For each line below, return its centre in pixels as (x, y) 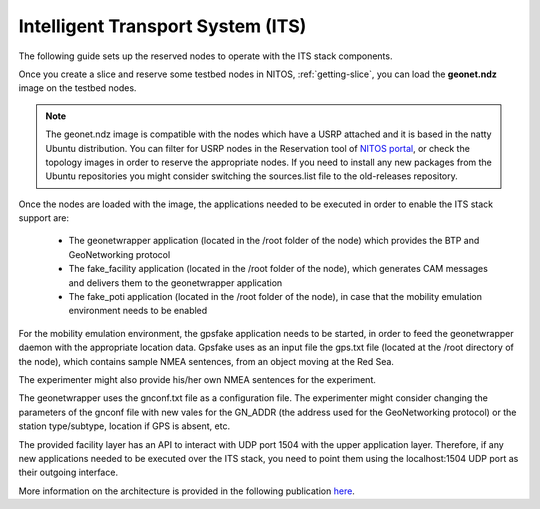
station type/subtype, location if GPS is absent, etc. (124, 426)
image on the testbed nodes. (77, 88)
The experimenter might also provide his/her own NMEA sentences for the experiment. (197, 379)
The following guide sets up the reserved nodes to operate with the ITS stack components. (205, 56)
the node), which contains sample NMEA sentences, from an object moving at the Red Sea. (206, 361)
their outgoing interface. (68, 472)
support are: (44, 218)
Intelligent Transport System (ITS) (162, 26)
